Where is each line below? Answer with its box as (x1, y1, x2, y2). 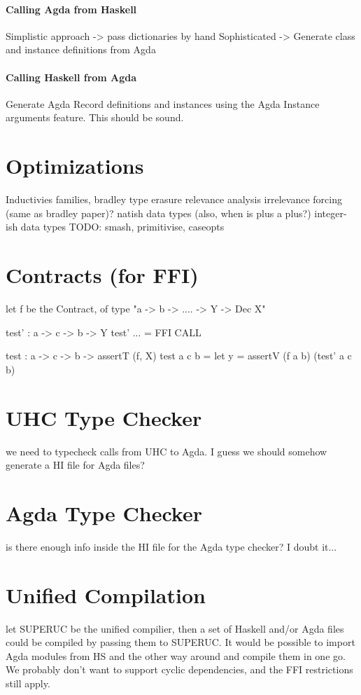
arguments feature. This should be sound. (6, 110, 184, 125)
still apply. (6, 675, 50, 690)
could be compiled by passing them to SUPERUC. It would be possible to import (6, 635, 355, 649)
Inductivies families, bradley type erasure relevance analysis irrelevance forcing (6, 192, 342, 207)
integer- (314, 205, 347, 220)
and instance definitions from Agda (6, 42, 156, 57)
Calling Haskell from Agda (6, 69, 137, 84)
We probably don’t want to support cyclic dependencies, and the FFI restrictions (6, 662, 353, 677)
